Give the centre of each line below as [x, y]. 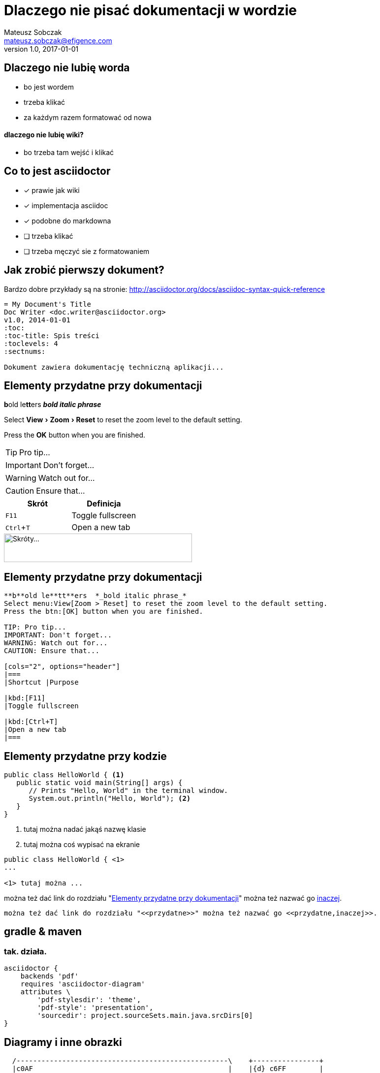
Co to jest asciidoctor [57, 171]
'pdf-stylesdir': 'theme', [89, 1000]
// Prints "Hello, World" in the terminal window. [128, 791]
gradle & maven [43, 932]
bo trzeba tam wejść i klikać [69, 152]
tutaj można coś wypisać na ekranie [82, 845]
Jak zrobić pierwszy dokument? [84, 270]
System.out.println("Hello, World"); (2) [110, 799]
